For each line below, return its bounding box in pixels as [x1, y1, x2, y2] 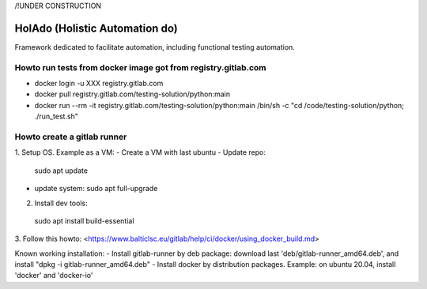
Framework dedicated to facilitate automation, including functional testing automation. [14, 42, 296, 51]
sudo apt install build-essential [34, 216, 134, 225]
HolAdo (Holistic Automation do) [14, 21, 178, 35]
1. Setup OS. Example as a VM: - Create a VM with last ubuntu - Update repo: [14, 148, 266, 157]
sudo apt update [34, 166, 89, 175]
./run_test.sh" [34, 111, 79, 122]
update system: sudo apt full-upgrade [34, 184, 158, 193]
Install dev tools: [34, 198, 88, 208]
